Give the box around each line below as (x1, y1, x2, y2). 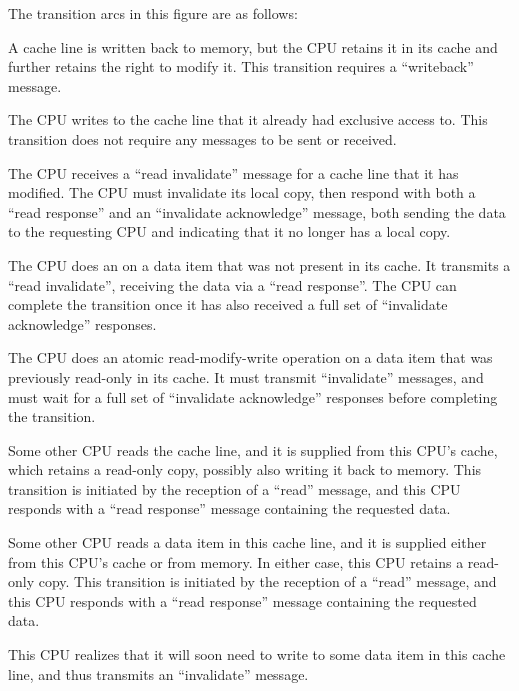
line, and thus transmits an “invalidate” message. (8, 663, 309, 684)
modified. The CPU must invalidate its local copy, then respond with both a (8, 182, 476, 203)
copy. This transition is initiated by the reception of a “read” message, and (38, 571, 497, 592)
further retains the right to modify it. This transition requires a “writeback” (8, 56, 474, 77)
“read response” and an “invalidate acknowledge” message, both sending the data (8, 201, 506, 222)
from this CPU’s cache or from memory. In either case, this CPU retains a (8, 551, 464, 572)
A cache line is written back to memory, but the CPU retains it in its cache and (8, 36, 498, 57)
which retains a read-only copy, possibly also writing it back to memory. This (8, 459, 482, 480)
